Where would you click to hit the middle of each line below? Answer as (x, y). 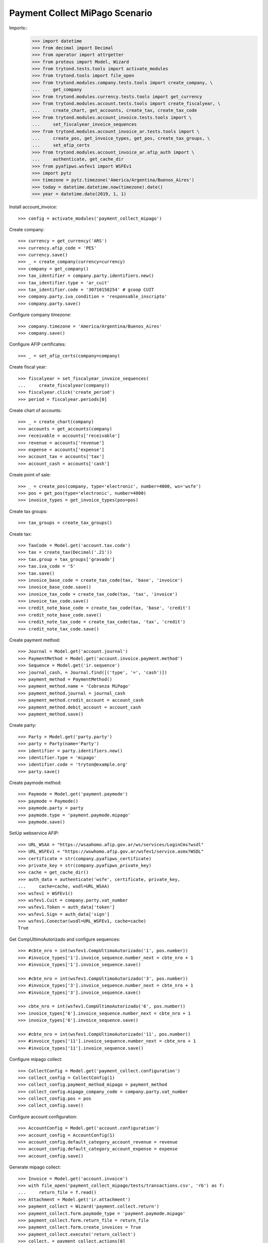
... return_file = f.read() (57, 1193)
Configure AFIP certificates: (38, 344)
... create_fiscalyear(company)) (64, 385)
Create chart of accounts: (35, 411)
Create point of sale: (30, 475)
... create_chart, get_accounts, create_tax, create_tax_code (114, 110)
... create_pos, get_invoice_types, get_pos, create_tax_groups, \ (121, 138)
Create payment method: (35, 640)
